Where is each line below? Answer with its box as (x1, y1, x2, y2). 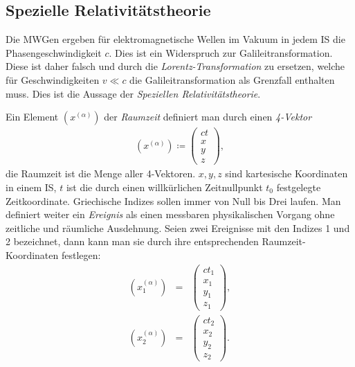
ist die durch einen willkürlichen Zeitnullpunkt (66, 179, 263, 194)
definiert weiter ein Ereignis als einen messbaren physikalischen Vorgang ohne (6, 207, 335, 222)
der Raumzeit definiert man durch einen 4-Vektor (104, 109, 312, 124)
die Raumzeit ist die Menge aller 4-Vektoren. (6, 166, 196, 181)
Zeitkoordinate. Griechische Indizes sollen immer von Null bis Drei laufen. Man (6, 193, 341, 208)
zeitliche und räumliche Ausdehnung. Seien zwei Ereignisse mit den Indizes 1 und (6, 220, 350, 235)
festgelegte (276, 179, 321, 194)
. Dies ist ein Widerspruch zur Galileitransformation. (109, 45, 333, 60)
